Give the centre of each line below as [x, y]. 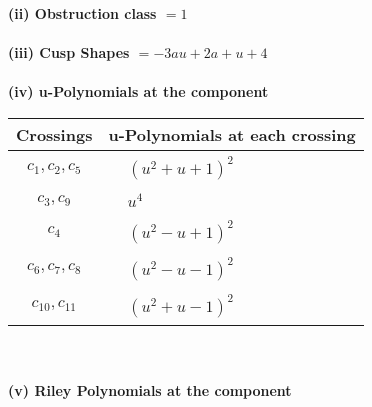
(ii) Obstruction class [82, 13]
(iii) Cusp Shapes [69, 52]
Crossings [54, 134]
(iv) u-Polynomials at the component [138, 91]
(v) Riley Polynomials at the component [150, 390]
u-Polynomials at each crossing [232, 134]
